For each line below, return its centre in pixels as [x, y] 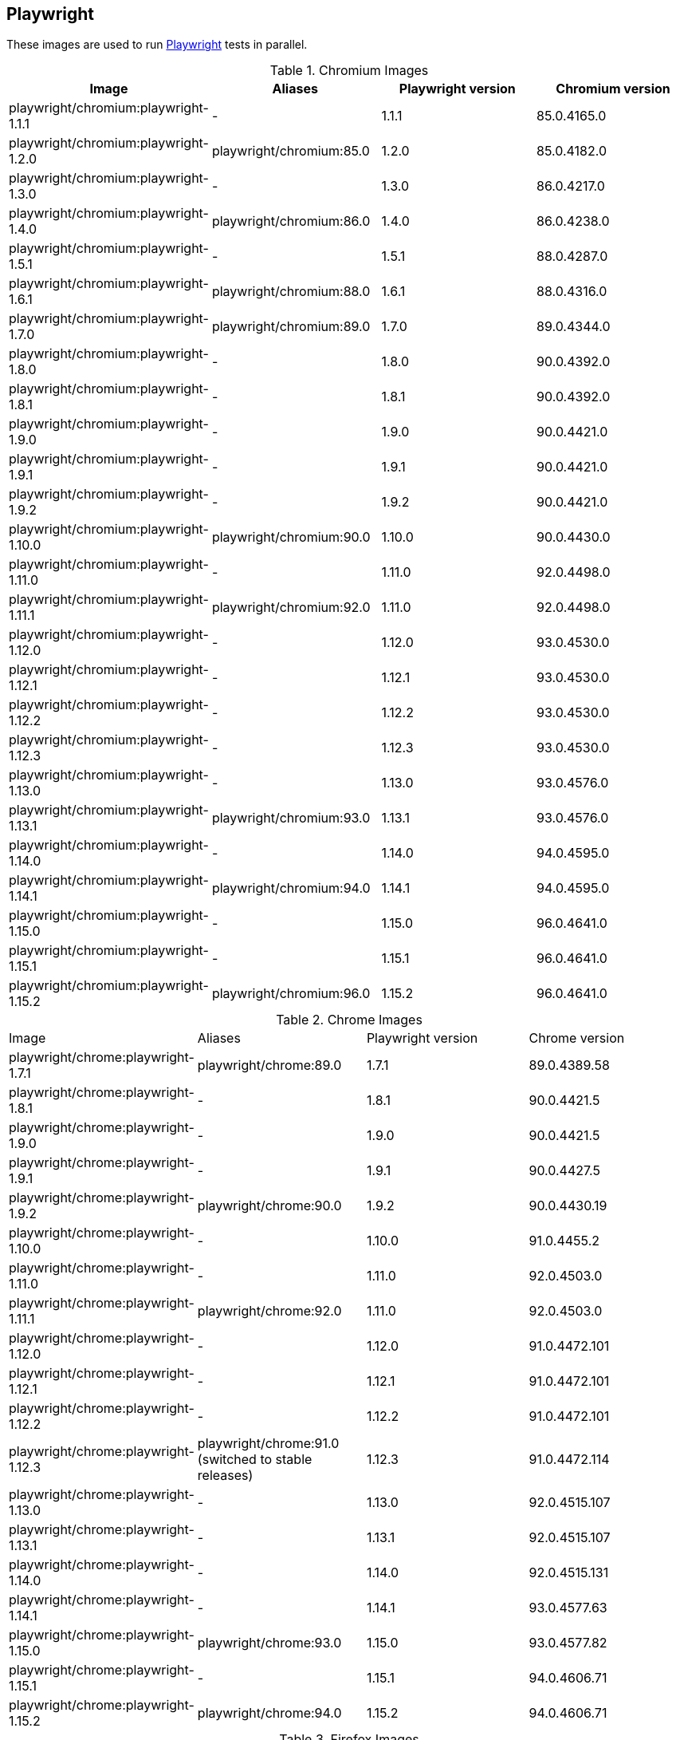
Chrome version [577, 1038]
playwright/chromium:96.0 [291, 994]
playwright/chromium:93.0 [291, 818]
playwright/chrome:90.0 [269, 1206]
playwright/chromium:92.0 [291, 608]
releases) [225, 1476]
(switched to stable [255, 1460]
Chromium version [613, 89]
